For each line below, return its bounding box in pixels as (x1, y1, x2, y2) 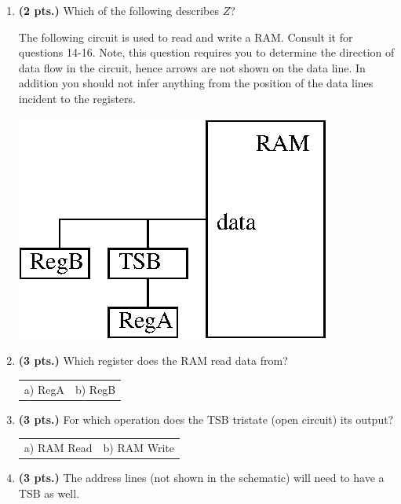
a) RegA (24, 381, 64, 397)
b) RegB (75, 381, 116, 397)
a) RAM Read (24, 439, 93, 455)
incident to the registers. (18, 90, 136, 106)
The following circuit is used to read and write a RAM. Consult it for (18, 28, 353, 45)
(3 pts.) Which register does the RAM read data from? (18, 352, 288, 369)
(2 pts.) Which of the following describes (18, 2, 219, 18)
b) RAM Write (103, 439, 174, 455)
